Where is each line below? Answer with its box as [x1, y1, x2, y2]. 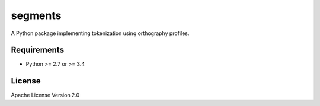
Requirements [11, 45, 65, 55]
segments [11, 9, 62, 22]
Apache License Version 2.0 [11, 92, 80, 99]
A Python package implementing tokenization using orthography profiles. [11, 30, 190, 37]
